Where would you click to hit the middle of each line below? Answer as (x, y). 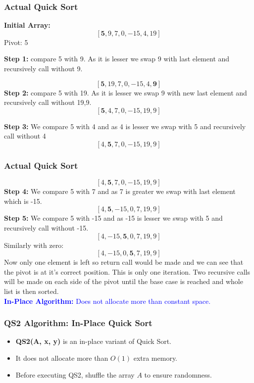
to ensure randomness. (178, 374)
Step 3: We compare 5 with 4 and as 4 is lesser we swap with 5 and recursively (125, 126)
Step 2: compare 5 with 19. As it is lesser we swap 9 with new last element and (126, 92)
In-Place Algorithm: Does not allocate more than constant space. (107, 301)
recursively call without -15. (46, 227)
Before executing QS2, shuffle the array (75, 374)
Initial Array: (27, 25)
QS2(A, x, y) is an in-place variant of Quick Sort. (94, 341)
